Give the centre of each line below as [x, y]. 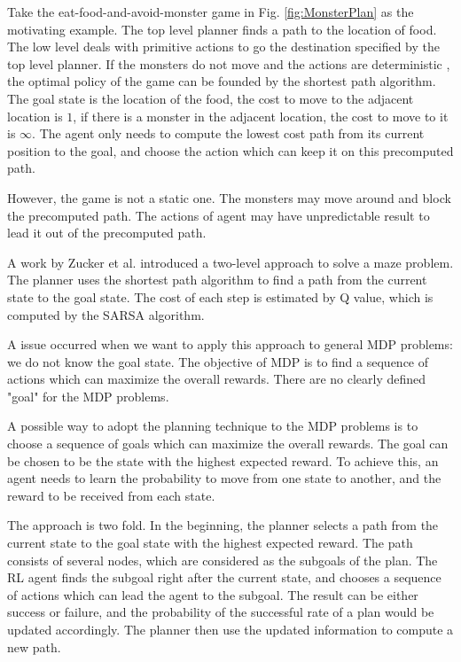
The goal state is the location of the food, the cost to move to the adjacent [211, 98]
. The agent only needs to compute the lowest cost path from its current [228, 133]
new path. [34, 646]
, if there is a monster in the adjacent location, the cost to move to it [261, 116]
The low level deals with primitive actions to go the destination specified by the [223, 47]
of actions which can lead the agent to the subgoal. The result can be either [213, 594]
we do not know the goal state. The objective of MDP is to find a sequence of [218, 361]
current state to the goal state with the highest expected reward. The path [210, 543]
